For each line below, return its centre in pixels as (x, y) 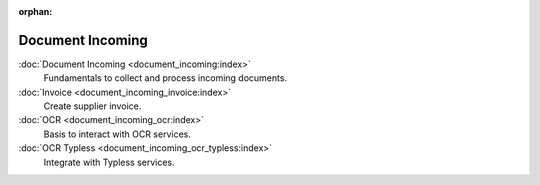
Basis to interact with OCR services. (117, 134)
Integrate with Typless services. (109, 162)
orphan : (35, 11)
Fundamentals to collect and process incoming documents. (165, 78)
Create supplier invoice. (92, 106)
